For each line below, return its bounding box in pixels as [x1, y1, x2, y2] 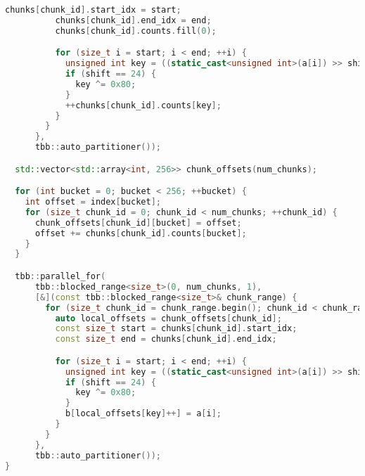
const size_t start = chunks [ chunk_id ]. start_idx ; [55, 323, 297, 334]
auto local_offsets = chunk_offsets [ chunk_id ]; [55, 313, 282, 323]
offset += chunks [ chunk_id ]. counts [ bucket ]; [34, 228, 247, 238]
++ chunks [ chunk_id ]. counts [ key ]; [65, 100, 222, 110]
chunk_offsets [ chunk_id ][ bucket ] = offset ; [34, 217, 242, 228]
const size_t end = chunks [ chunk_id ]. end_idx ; [55, 334, 277, 345]
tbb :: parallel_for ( [15, 271, 106, 281]
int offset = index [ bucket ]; [25, 197, 161, 207]
